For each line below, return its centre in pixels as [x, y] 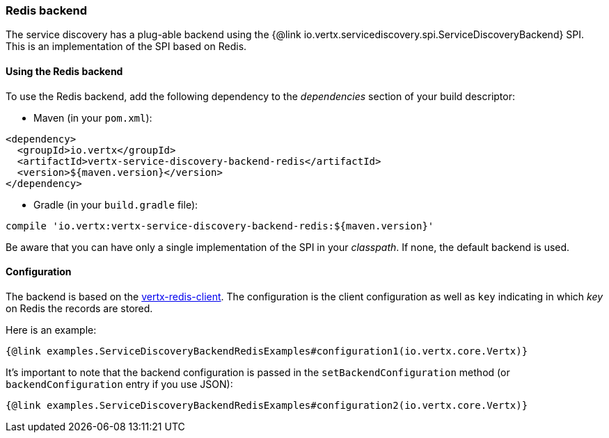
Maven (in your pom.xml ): [93, 117]
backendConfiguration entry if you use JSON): [119, 384]
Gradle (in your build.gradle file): [116, 204]
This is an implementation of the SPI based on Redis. [126, 47]
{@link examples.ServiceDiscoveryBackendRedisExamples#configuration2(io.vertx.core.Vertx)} [267, 405]
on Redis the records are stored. [79, 308]
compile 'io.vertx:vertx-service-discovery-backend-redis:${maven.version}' [220, 226]
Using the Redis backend [64, 71]
